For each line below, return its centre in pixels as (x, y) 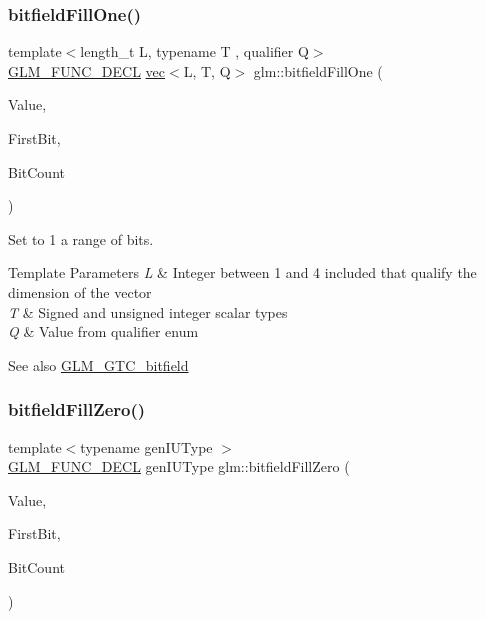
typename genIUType (146, 446)
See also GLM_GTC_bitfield (98, 364)
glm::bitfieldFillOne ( (318, 70)
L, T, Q (207, 70)
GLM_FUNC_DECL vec (87, 70)
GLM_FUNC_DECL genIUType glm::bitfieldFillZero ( (179, 466)
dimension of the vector (80, 291)
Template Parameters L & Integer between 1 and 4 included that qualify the (242, 272)
